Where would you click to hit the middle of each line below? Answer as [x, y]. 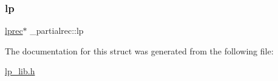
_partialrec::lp [57, 31]
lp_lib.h [20, 71]
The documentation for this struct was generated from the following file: [139, 50]
